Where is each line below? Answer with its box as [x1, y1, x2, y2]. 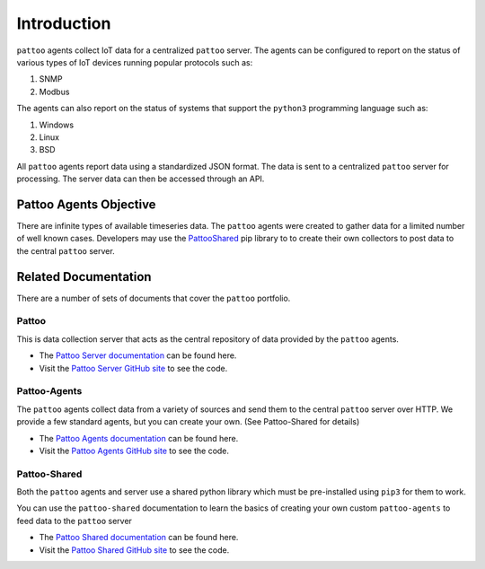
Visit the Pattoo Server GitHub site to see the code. [39, 363, 228, 373]
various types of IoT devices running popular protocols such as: [16, 57, 253, 67]
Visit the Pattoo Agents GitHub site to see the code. [39, 445, 229, 456]
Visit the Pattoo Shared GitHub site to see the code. [39, 544, 230, 556]
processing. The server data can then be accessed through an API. [16, 173, 265, 184]
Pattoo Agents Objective [16, 197, 156, 212]
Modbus [39, 86, 70, 97]
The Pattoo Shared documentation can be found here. [39, 532, 239, 543]
